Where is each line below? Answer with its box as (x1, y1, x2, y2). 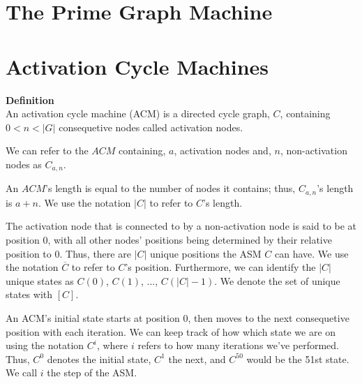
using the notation (6, 338, 84, 353)
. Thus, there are (59, 246, 131, 260)
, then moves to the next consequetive (188, 310, 349, 325)
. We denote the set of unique (214, 273, 340, 288)
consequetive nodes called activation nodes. (59, 119, 243, 134)
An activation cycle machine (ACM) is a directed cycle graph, (6, 106, 270, 121)
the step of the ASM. (47, 365, 137, 380)
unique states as (6, 273, 74, 288)
